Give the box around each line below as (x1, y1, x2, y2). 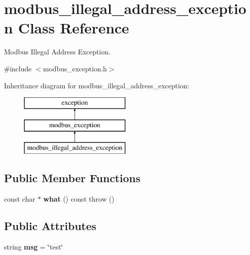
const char (4, 194, 35, 204)
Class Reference (18, 17, 129, 38)
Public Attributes (4, 218, 97, 234)
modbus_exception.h (43, 63, 107, 73)
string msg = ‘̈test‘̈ (4, 242, 63, 252)
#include (4, 63, 32, 73)
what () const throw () (43, 194, 115, 204)
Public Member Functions (4, 170, 140, 186)
